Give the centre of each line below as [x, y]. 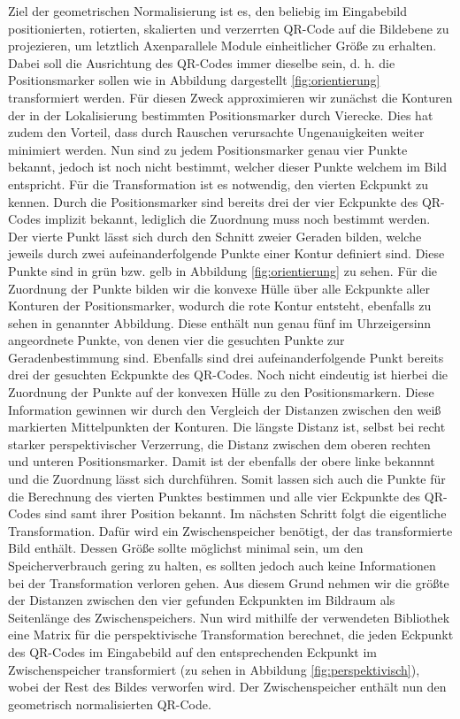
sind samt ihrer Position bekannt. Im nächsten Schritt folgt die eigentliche [245, 513]
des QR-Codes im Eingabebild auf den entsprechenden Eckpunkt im [192, 651]
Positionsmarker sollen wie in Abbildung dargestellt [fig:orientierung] [194, 80]
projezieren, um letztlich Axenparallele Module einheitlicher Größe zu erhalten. [222, 46]
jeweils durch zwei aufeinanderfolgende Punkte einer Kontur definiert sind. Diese [226, 253]
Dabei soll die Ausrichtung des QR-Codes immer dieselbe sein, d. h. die [202, 62]
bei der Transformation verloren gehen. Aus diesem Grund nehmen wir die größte [229, 582]
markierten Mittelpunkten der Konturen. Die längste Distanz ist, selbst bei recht [227, 427]
